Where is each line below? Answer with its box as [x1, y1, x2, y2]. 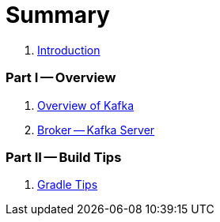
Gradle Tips [37, 178, 98, 192]
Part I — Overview [6, 70, 116, 86]
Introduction [37, 43, 101, 57]
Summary [6, 2, 110, 28]
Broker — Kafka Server [37, 122, 155, 137]
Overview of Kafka [37, 98, 135, 112]
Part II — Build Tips [6, 149, 122, 165]
